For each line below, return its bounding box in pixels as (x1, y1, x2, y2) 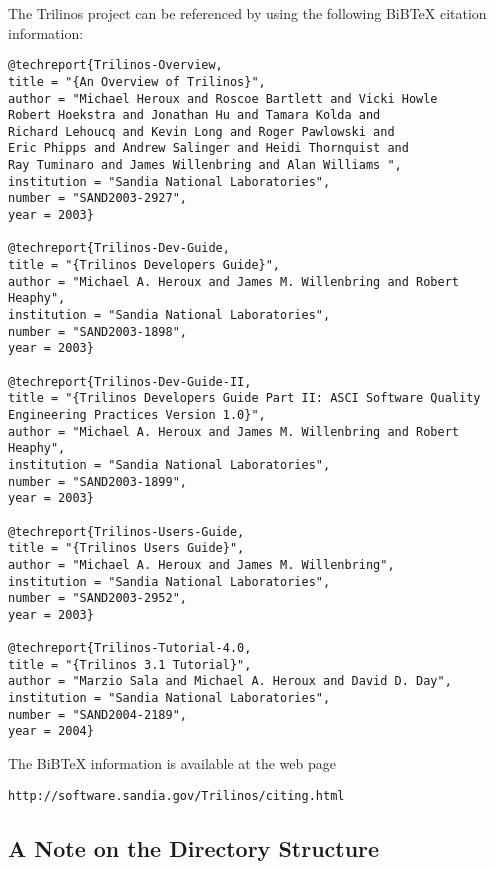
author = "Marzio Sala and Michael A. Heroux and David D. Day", (8, 674, 452, 689)
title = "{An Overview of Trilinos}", (8, 74, 266, 89)
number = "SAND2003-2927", (8, 191, 187, 206)
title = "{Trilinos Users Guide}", (8, 541, 245, 556)
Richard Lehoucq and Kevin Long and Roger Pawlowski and (8, 124, 395, 139)
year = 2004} (8, 724, 94, 739)
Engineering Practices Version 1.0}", (8, 407, 266, 422)
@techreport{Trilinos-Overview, (8, 58, 223, 73)
